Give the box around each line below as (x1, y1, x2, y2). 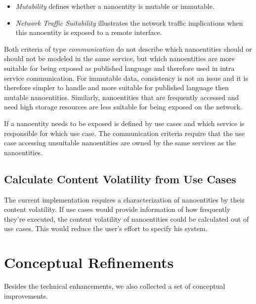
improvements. (4, 290, 48, 301)
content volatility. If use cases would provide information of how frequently (4, 204, 231, 214)
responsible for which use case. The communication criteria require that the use (4, 128, 245, 138)
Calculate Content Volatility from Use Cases (4, 171, 236, 186)
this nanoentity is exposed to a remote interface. (15, 27, 162, 37)
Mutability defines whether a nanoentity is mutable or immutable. (15, 1, 214, 11)
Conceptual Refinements (4, 252, 174, 272)
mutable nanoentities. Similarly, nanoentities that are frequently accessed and (4, 92, 239, 102)
